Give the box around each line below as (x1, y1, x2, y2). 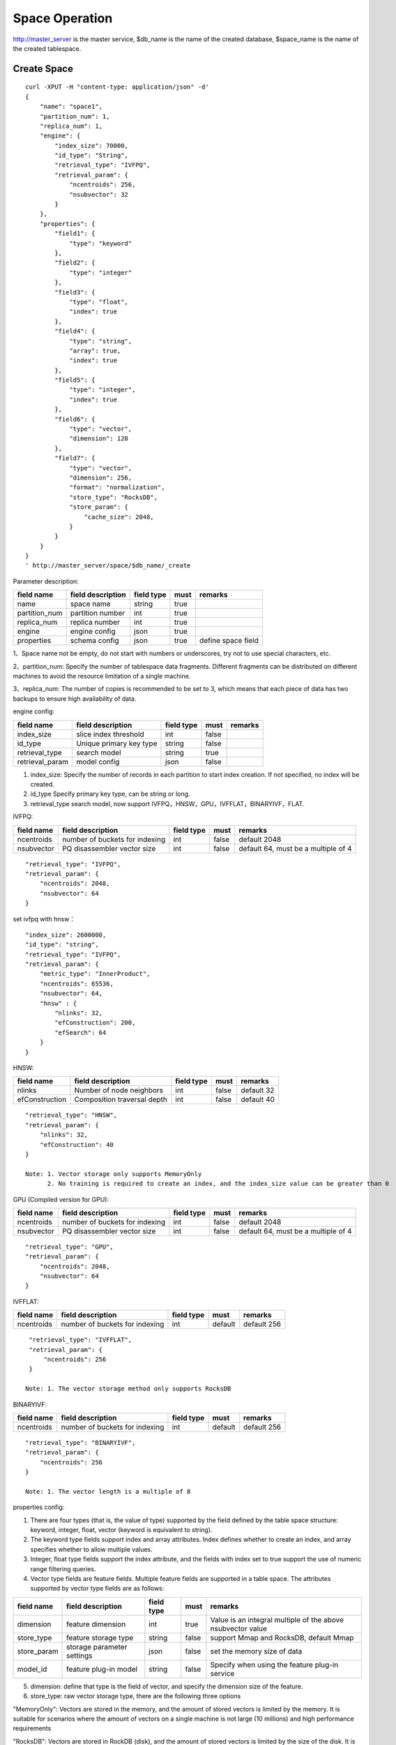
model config (76, 757, 120, 766)
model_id (17, 1664, 47, 1674)
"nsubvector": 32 (69, 191, 129, 198)
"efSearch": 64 (54, 1028, 107, 1037)
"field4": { (54, 327, 96, 335)
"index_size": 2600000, (25, 930, 107, 939)
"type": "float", (69, 297, 129, 306)
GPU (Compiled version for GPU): (13, 1195, 109, 1203)
